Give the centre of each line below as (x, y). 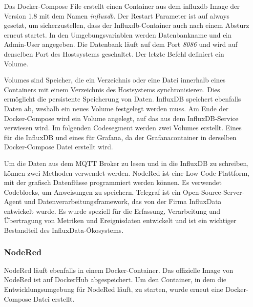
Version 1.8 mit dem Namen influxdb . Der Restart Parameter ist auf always (117, 15)
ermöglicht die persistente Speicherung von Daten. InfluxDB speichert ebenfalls (123, 99)
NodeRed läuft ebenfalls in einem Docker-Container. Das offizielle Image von (119, 270)
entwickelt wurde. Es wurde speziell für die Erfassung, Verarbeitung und (112, 211)
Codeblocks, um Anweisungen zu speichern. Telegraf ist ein (92, 192)
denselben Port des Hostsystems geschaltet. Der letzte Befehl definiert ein (114, 53)
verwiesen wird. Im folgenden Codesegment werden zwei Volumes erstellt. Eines (123, 128)
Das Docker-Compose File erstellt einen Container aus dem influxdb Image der (122, 6)
